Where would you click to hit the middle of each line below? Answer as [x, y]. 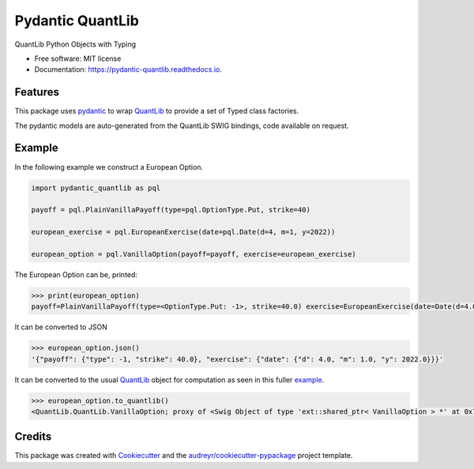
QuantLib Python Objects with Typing [75, 44]
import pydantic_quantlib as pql [96, 188]
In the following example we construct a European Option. [109, 167]
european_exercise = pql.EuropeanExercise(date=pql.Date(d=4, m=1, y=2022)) [183, 232]
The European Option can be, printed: [76, 274]
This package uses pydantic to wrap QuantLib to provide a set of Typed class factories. [157, 111]
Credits [33, 437]
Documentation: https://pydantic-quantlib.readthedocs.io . [128, 69]
